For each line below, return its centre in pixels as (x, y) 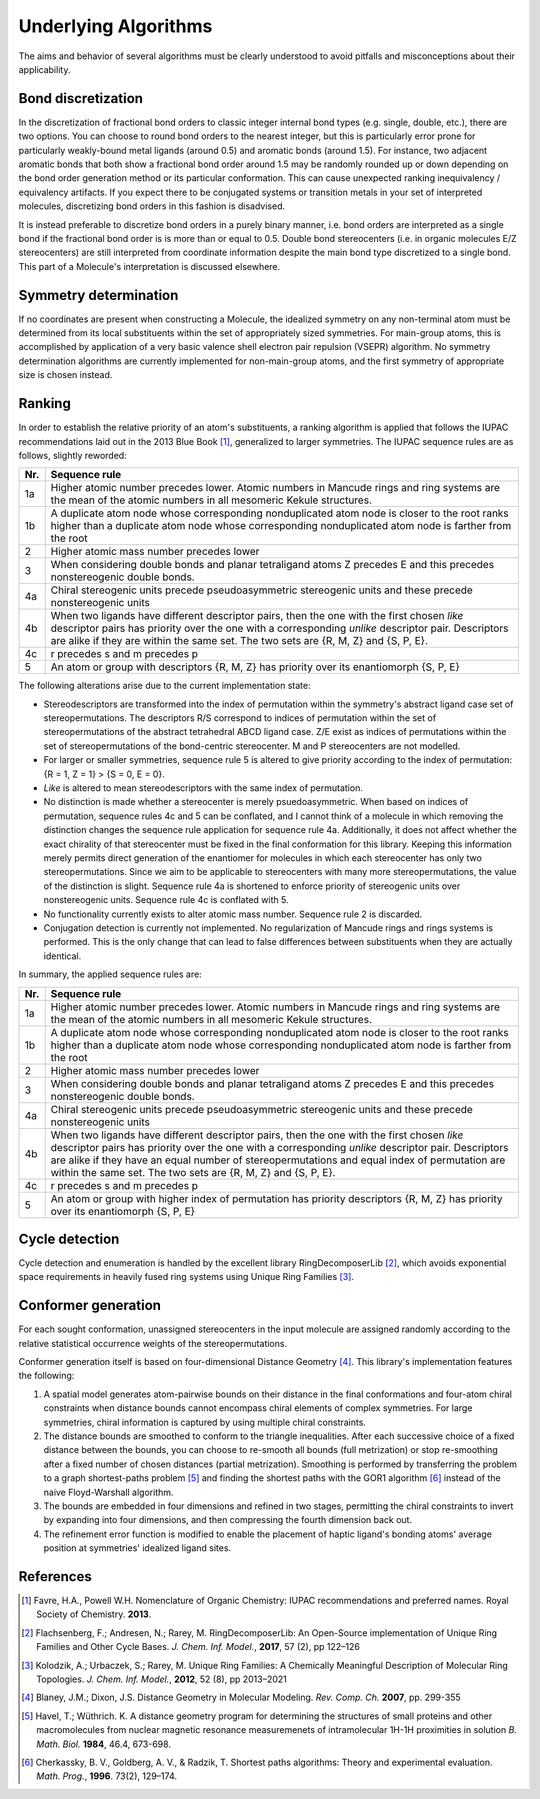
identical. (62, 956)
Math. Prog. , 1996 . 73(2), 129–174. (107, 1776)
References (55, 1576)
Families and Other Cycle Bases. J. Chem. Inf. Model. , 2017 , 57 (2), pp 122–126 (198, 1647)
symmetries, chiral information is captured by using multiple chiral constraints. (205, 1422)
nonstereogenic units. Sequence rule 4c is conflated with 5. (166, 900)
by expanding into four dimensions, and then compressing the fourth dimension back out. (228, 1520)
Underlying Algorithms (115, 26)
